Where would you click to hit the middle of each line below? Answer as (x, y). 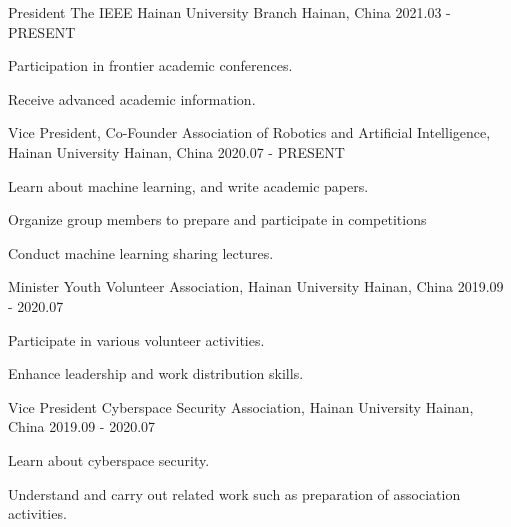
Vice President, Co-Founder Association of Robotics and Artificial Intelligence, (249, 132)
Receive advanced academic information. (132, 98)
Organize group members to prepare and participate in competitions (217, 219)
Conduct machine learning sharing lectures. (141, 252)
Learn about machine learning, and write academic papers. (188, 185)
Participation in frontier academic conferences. (150, 65)
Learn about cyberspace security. (109, 459)
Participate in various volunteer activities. (136, 339)
